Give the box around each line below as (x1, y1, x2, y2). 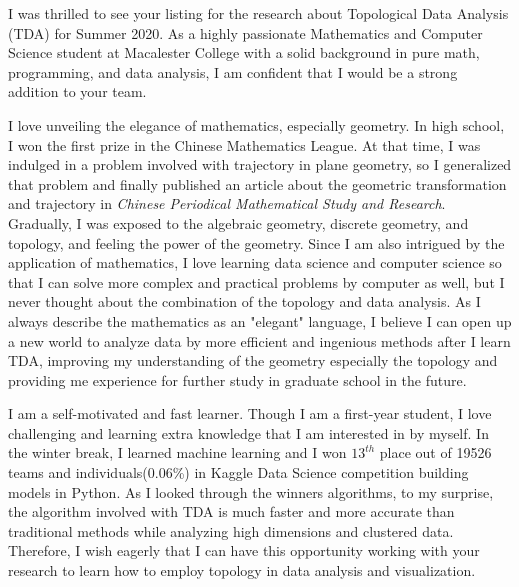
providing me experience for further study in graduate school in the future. (8, 369, 467, 390)
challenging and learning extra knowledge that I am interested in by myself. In (8, 422, 489, 443)
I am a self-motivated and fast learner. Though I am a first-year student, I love (8, 403, 492, 424)
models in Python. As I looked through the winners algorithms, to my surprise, (8, 481, 494, 502)
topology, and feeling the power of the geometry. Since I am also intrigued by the (8, 232, 505, 253)
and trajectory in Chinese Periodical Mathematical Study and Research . (8, 193, 446, 214)
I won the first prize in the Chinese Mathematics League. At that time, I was (8, 134, 481, 155)
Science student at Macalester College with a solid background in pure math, (8, 42, 480, 63)
